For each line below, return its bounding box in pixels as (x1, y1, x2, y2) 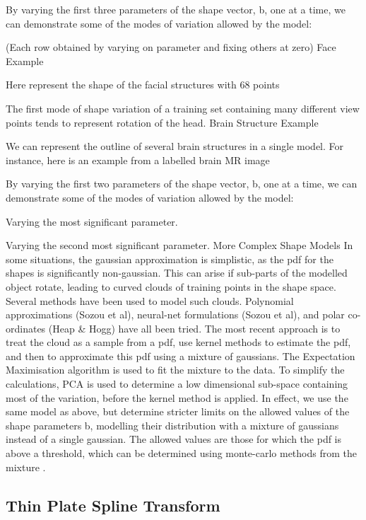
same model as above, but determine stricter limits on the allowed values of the (6, 404, 350, 419)
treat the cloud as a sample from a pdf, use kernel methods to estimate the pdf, (6, 335, 351, 349)
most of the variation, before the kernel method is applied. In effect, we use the (6, 390, 348, 405)
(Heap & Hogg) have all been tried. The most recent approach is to (48, 320, 341, 335)
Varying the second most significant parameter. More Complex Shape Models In (6, 238, 353, 253)
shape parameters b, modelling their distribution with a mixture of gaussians (6, 417, 339, 432)
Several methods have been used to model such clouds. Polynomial (6, 293, 294, 308)
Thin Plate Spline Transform (6, 494, 220, 516)
